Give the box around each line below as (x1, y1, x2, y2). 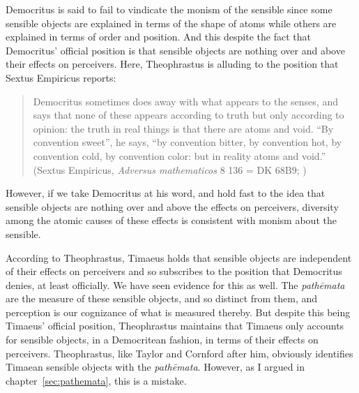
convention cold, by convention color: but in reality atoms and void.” (33, 148, 326, 163)
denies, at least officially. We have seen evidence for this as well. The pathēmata (6, 277, 345, 292)
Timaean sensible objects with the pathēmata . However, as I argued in (6, 359, 305, 374)
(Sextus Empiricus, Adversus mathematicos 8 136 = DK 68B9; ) (33, 162, 307, 177)
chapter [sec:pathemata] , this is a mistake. (6, 373, 187, 387)
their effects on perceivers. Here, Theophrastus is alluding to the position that (6, 57, 339, 71)
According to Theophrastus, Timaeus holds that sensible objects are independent (6, 250, 352, 265)
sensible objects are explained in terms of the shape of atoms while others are (6, 15, 337, 30)
